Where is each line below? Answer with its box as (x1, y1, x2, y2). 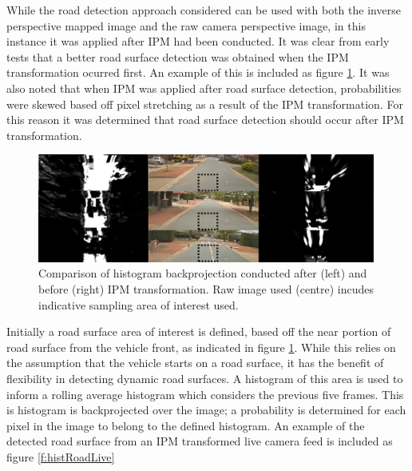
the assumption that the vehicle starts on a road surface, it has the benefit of (6, 354, 384, 371)
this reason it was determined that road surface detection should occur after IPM (6, 111, 404, 128)
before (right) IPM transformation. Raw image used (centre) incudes (38, 280, 374, 297)
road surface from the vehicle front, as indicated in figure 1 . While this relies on (6, 338, 396, 355)
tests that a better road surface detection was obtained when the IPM (6, 48, 349, 65)
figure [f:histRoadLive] (6, 448, 115, 465)
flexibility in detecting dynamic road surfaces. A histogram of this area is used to (6, 369, 403, 386)
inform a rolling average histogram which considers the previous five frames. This (6, 385, 404, 402)
